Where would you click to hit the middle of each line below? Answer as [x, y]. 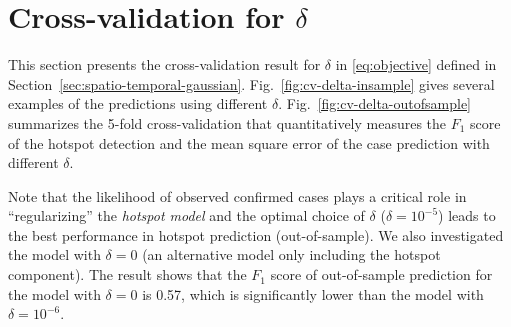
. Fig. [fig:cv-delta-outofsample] [375, 103]
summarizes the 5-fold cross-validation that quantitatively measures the [227, 122]
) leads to [467, 215]
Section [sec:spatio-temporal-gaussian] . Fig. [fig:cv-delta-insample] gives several [251, 83]
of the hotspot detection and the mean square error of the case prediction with [249, 142]
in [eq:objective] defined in [416, 64]
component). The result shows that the [127, 274]
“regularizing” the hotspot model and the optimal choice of [186, 215]
